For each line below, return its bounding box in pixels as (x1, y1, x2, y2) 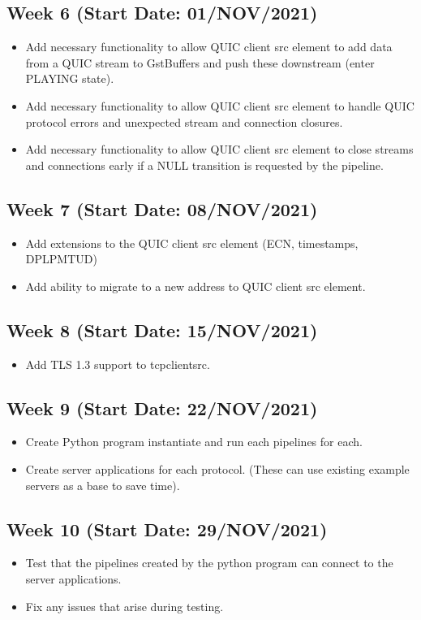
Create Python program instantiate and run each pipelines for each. (25, 433, 363, 450)
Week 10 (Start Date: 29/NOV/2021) (6, 516, 328, 541)
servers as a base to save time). (25, 476, 180, 493)
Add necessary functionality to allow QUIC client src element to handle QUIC (25, 97, 415, 114)
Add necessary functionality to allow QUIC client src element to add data (25, 38, 393, 55)
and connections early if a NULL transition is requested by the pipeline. (25, 156, 384, 173)
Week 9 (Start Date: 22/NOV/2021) (6, 395, 318, 420)
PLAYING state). (25, 70, 114, 87)
